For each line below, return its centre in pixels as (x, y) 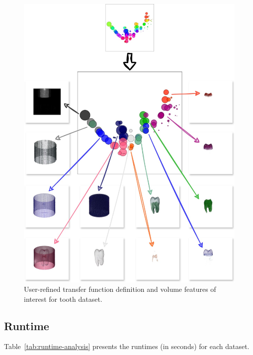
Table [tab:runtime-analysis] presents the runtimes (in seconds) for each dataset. (127, 346)
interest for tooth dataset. (63, 299)
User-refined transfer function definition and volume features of (120, 289)
